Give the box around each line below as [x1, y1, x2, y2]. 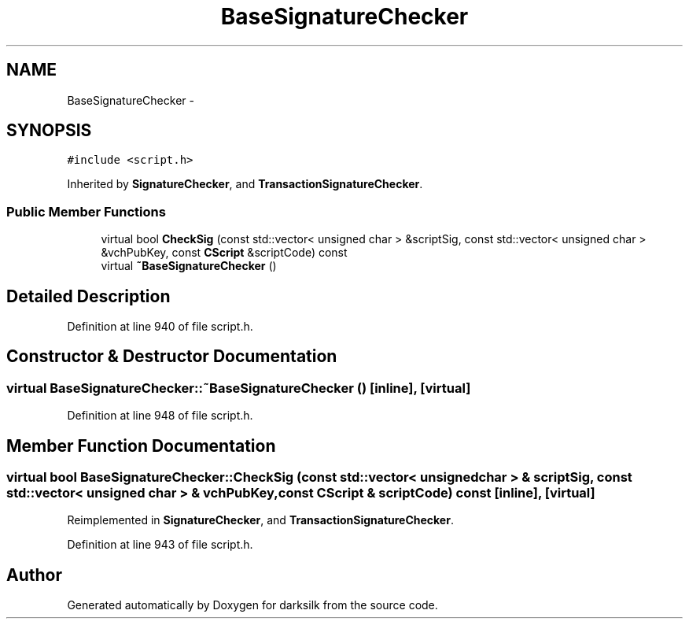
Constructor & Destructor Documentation [6, 346, 337, 367]
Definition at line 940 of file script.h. [67, 320, 253, 334]
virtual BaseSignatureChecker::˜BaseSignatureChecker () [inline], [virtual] [6, 379, 471, 396]
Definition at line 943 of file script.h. [67, 538, 253, 552]
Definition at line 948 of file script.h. [67, 409, 253, 423]
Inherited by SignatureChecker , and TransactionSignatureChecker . [67, 177, 423, 191]
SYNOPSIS [6, 120, 92, 141]
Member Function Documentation [6, 435, 276, 456]
